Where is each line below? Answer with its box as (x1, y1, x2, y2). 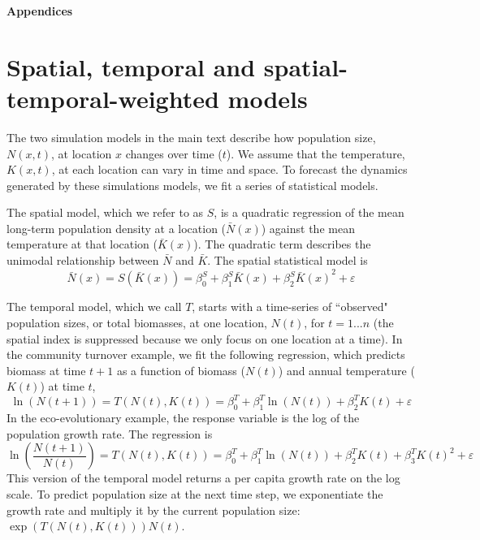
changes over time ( (125, 145, 223, 162)
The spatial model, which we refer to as (6, 204, 204, 221)
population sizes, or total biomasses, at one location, (6, 313, 267, 330)
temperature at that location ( (6, 235, 158, 253)
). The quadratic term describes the (193, 235, 371, 253)
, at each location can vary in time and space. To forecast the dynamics (51, 161, 408, 178)
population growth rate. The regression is (6, 425, 213, 442)
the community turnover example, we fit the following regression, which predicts (6, 346, 405, 363)
